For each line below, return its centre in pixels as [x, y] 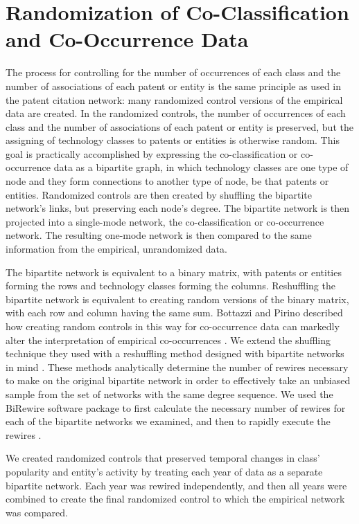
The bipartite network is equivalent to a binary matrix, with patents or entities [174, 272]
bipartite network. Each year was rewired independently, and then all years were [176, 485]
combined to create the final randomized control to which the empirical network [175, 499]
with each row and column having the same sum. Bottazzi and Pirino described [174, 313]
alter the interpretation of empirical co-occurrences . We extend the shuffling [168, 340]
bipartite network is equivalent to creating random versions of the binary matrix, [177, 299]
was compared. [37, 512]
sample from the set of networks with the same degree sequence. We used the [169, 394]
